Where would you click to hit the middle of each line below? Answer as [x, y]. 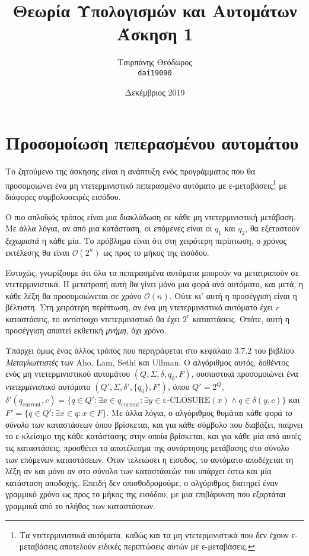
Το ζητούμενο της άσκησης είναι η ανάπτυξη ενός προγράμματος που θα [130, 171]
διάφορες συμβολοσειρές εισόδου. [63, 196]
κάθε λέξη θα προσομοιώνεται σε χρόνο [74, 295]
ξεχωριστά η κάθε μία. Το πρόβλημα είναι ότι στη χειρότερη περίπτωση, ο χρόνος [146, 240]
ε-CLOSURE [187, 401]
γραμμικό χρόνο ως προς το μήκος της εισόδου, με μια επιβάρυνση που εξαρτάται [146, 494]
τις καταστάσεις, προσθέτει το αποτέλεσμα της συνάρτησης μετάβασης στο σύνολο [147, 448]
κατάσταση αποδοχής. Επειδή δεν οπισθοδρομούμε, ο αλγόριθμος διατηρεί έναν [142, 482]
